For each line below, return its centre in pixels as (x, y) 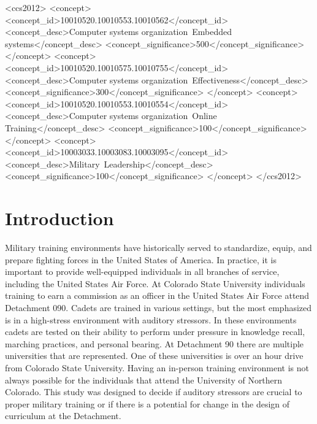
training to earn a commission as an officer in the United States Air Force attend (157, 295)
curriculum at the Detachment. (63, 416)
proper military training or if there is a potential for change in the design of (147, 403)
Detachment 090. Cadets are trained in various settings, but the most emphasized (158, 307)
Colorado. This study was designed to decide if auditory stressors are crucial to (154, 392)
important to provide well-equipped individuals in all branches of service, (142, 272)
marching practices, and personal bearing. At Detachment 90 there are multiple (155, 343)
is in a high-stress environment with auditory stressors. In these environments (151, 319)
